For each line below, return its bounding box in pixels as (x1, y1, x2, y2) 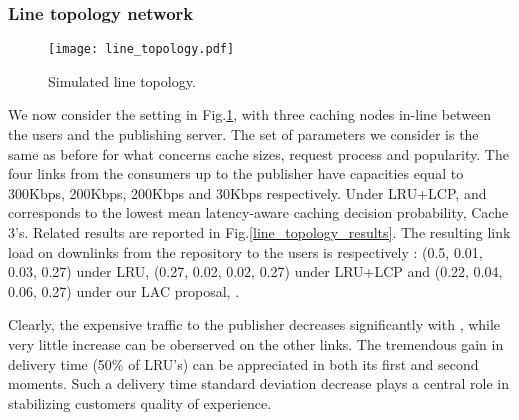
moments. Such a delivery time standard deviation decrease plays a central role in (8, 373, 509, 394)
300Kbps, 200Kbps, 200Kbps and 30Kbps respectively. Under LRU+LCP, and (8, 182, 487, 203)
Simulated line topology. (48, 70, 196, 91)
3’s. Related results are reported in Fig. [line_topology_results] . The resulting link (8, 222, 511, 243)
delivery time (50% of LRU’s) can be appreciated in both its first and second (8, 353, 479, 374)
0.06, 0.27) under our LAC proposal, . (8, 280, 240, 301)
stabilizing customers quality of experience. (8, 392, 272, 413)
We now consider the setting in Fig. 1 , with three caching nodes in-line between (8, 104, 492, 125)
